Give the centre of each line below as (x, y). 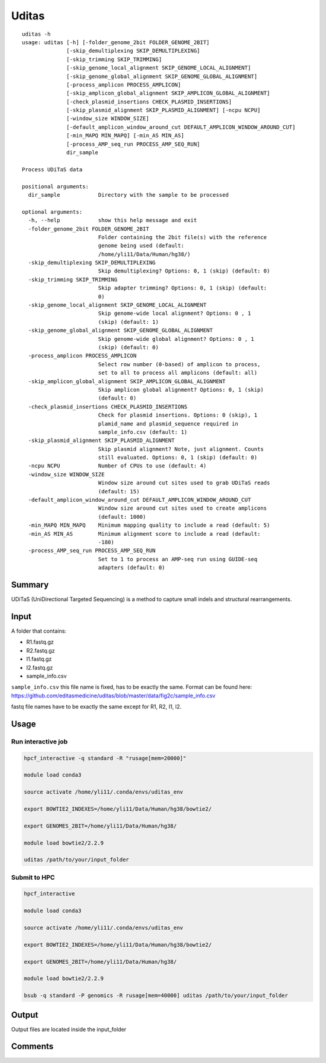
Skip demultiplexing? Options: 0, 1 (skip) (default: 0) (184, 271)
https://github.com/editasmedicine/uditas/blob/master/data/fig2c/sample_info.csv (113, 696)
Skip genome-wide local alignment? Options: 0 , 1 (174, 314)
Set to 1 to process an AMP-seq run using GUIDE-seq (178, 559)
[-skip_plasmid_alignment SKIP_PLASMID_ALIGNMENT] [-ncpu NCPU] (164, 110)
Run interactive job (40, 742)
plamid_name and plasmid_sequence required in (168, 423)
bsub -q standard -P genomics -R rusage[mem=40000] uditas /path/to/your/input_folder (156, 996)
